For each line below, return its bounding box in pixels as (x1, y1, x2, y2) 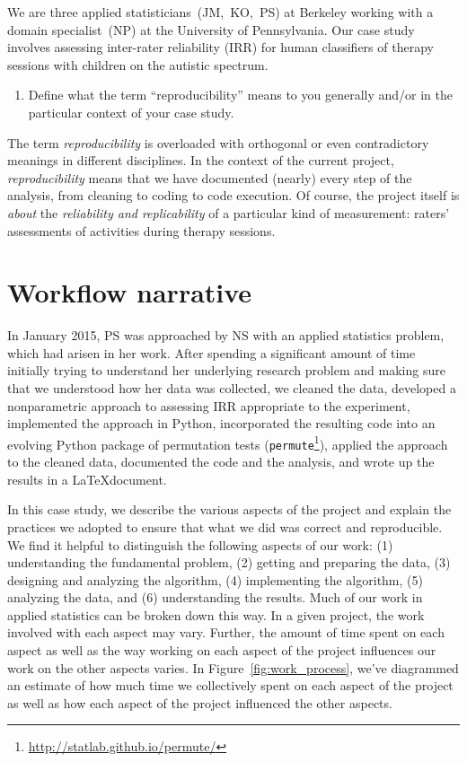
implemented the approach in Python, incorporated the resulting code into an (7, 414, 436, 433)
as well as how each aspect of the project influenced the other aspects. (7, 693, 392, 712)
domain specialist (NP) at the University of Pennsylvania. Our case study (7, 20, 415, 39)
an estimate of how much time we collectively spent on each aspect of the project (7, 676, 454, 695)
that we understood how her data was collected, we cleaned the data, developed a (7, 379, 456, 398)
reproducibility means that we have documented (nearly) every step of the (7, 168, 412, 187)
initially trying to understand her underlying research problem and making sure (7, 361, 445, 380)
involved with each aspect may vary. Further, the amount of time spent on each (7, 623, 445, 642)
